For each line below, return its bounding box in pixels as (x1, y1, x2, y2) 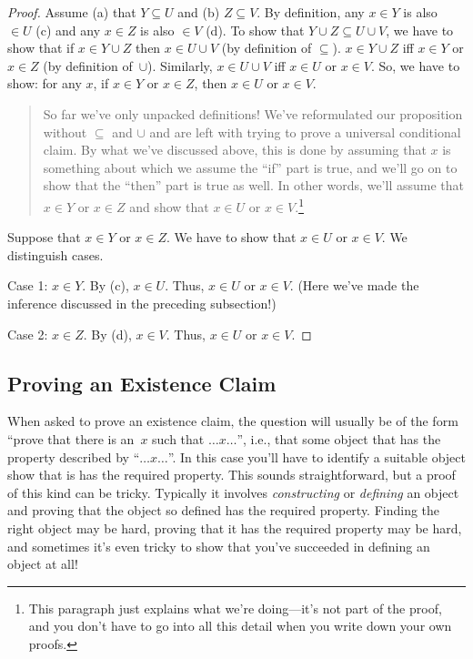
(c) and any (35, 20, 101, 39)
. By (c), (82, 276, 129, 295)
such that (152, 429, 205, 448)
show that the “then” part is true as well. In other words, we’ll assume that (43, 176, 464, 195)
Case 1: (7, 276, 48, 295)
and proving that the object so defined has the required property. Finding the (7, 501, 440, 520)
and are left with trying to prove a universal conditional (149, 122, 461, 141)
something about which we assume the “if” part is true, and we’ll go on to (43, 157, 458, 177)
